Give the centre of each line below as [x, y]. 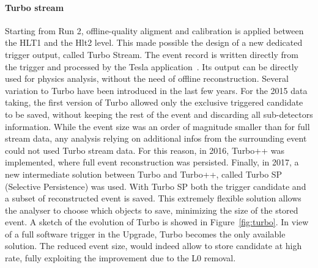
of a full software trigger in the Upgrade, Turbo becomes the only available [145, 234]
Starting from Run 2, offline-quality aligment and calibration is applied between [154, 30]
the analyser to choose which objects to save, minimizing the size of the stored [152, 210]
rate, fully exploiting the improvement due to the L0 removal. [120, 258]
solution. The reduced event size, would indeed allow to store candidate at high [153, 246]
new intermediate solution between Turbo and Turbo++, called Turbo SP [144, 174]
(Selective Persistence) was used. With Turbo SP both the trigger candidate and [156, 186]
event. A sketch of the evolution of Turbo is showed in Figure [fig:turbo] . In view [157, 222]
